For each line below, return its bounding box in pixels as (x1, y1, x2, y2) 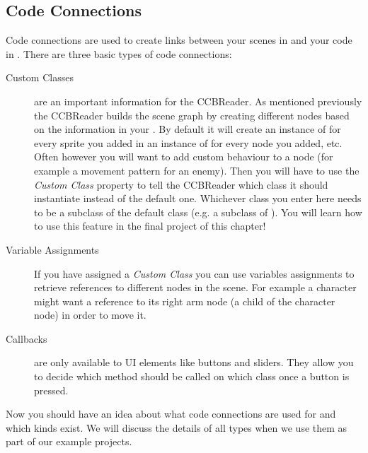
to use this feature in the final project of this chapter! (34, 218, 266, 233)
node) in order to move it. (34, 307, 146, 322)
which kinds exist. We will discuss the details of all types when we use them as (6, 420, 347, 435)
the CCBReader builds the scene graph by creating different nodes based (34, 107, 350, 122)
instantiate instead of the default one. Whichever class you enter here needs (34, 191, 362, 206)
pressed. (34, 382, 69, 397)
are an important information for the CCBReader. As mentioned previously (34, 93, 362, 108)
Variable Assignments (6, 242, 99, 257)
